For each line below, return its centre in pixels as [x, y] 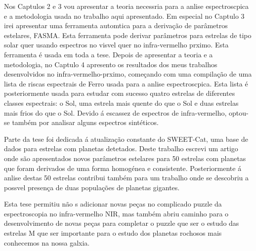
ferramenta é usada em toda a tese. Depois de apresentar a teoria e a [108, 54]
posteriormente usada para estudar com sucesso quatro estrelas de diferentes [120, 93]
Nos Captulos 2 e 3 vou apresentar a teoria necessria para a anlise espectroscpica [127, 6]
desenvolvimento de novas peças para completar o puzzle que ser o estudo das [122, 223]
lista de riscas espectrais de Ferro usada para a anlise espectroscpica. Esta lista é [126, 83]
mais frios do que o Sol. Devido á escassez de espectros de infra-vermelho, [115, 112]
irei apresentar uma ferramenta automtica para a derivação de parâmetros [116, 25]
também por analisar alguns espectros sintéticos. [85, 122]
